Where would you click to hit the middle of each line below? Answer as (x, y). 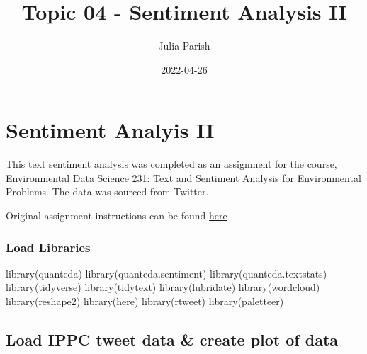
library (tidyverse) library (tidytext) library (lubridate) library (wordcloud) (163, 287)
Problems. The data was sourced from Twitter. (107, 192)
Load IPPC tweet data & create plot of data (172, 339)
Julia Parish (184, 46)
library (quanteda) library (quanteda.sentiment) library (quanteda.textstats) (166, 273)
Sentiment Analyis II (110, 130)
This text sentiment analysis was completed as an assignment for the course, (171, 164)
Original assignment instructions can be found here (117, 216)
